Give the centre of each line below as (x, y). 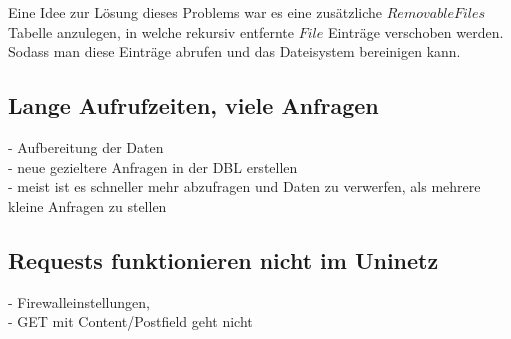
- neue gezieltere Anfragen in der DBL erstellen (153, 166)
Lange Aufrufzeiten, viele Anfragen (193, 105)
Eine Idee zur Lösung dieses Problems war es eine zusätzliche (195, 12)
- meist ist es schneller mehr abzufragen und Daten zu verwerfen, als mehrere (244, 186)
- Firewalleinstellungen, (79, 301)
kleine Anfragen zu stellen (87, 205)
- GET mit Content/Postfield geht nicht (130, 321)
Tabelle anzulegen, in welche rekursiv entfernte (151, 31)
